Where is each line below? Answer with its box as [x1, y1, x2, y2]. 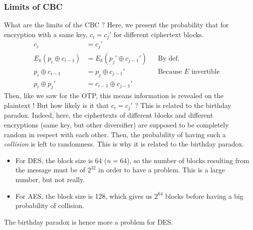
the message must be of [15, 165, 85, 175]
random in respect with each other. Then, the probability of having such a [4, 129, 226, 139]
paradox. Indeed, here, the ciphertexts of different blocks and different [4, 110, 213, 120]
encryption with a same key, [4, 29, 88, 39]
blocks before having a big [165, 190, 243, 201]
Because [158, 68, 182, 75]
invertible [191, 68, 220, 75]
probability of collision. [15, 200, 84, 210]
